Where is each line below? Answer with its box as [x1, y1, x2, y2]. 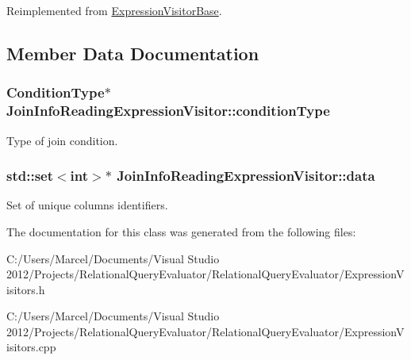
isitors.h [6, 281, 45, 297]
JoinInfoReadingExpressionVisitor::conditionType [6, 101, 330, 121]
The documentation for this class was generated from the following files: [6, 223, 356, 239]
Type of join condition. [6, 132, 118, 148]
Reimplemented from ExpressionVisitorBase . [6, 2, 222, 18]
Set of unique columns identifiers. [6, 197, 168, 213]
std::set [6, 166, 53, 186]
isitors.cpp [6, 339, 56, 355]
